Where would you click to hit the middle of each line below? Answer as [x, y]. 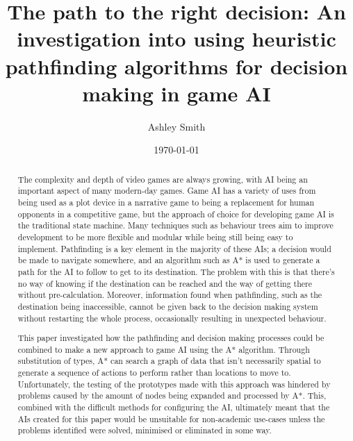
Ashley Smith [176, 126]
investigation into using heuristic [176, 39]
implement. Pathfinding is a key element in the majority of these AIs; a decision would [174, 248]
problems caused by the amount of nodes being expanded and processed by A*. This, [172, 396]
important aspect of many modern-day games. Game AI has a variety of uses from [167, 191]
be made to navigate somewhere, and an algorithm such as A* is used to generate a [169, 260]
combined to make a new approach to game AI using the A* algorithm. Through [164, 349]
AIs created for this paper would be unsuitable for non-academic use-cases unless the [171, 418]
